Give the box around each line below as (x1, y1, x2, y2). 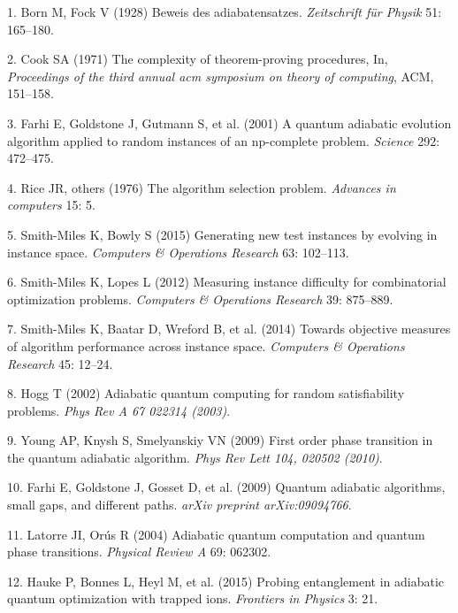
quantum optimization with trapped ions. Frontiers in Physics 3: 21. (7, 589, 378, 608)
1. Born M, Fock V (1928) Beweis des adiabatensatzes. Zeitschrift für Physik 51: (7, 3, 442, 20)
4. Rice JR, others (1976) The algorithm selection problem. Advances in (7, 178, 396, 196)
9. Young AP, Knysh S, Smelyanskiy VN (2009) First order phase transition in (7, 431, 433, 449)
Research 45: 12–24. (7, 354, 113, 372)
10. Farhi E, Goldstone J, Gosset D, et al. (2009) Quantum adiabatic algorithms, (7, 478, 446, 496)
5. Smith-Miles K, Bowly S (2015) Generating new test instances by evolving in (7, 225, 438, 243)
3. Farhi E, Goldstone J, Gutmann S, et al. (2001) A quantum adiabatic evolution (7, 113, 452, 132)
